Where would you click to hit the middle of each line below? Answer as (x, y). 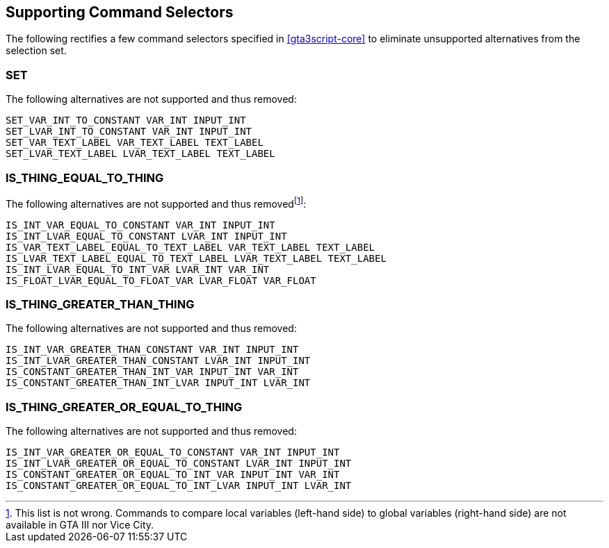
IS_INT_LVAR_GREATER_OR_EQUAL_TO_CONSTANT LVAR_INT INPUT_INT (179, 464)
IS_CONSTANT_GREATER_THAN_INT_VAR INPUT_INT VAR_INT (152, 372)
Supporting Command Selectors (120, 12)
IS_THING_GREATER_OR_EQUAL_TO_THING (124, 407)
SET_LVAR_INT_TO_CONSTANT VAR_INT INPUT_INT (129, 132)
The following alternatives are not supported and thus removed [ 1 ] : (156, 202)
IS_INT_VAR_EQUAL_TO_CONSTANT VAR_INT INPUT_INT (140, 225)
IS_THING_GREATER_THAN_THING (100, 304)
